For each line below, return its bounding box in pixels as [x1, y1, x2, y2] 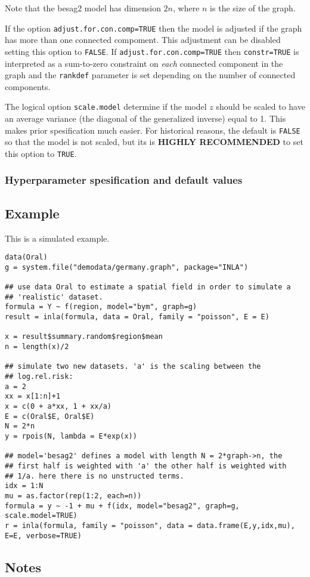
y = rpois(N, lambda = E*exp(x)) [5, 431, 137, 440]
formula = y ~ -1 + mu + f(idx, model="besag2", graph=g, [5, 501, 240, 510]
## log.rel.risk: [5, 372, 73, 381]
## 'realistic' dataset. [5, 292, 103, 301]
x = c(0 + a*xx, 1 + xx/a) [5, 402, 111, 411]
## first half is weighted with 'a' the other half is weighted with [5, 461, 287, 470]
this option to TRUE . [5, 147, 77, 159]
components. [5, 80, 51, 92]
